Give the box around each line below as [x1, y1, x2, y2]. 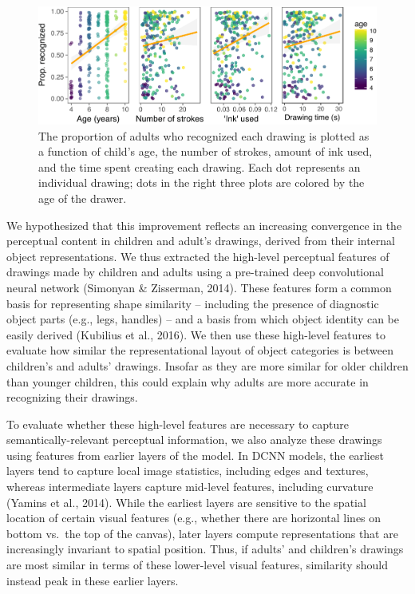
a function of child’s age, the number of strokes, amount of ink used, [38, 143, 373, 160]
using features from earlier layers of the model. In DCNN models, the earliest [6, 446, 384, 463]
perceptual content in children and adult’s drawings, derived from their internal [6, 232, 395, 249]
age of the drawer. [38, 189, 127, 206]
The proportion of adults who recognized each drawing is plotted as [38, 127, 370, 144]
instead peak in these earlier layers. [6, 572, 179, 588]
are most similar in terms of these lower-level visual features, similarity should [6, 556, 388, 573]
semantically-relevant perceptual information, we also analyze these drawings [6, 431, 382, 448]
